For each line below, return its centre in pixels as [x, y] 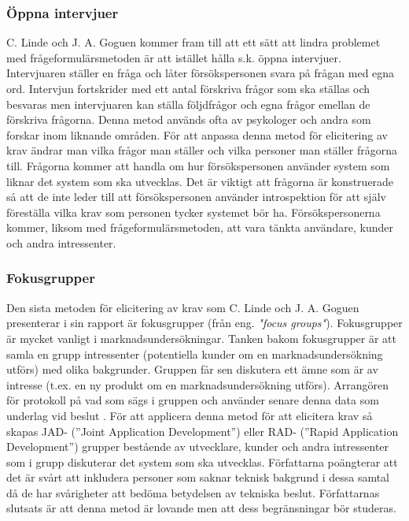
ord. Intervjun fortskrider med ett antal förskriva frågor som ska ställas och [188, 88]
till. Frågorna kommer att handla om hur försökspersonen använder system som [198, 165]
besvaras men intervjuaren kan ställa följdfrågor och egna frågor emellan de [188, 104]
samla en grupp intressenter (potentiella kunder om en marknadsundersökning [195, 354]
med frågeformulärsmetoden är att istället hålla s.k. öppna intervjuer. [174, 57]
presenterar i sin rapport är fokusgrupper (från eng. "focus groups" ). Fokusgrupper [204, 323]
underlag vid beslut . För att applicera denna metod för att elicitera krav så [190, 415]
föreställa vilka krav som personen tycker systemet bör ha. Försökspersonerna [193, 212]
